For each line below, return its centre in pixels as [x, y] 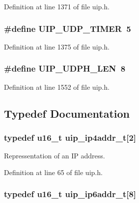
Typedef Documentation [67, 113]
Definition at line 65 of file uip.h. [53, 172]
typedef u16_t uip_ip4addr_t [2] [70, 137]
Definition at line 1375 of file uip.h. [57, 46]
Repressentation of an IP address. [55, 156]
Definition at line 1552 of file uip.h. [57, 87]
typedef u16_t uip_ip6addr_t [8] [70, 194]
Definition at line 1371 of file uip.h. [57, 6]
